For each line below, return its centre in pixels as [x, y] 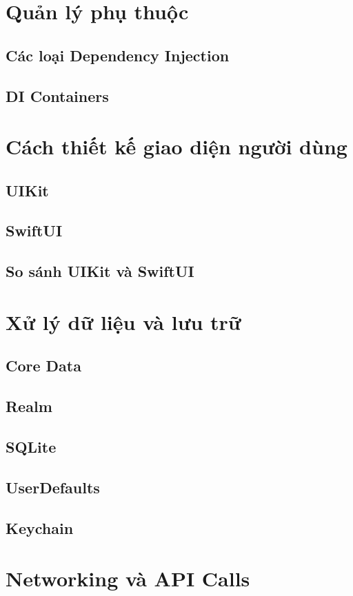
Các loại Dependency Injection [118, 55]
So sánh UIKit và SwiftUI [100, 271]
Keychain [40, 527]
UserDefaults [53, 487]
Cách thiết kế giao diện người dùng [176, 146]
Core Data [43, 366]
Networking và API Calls [128, 578]
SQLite [31, 446]
